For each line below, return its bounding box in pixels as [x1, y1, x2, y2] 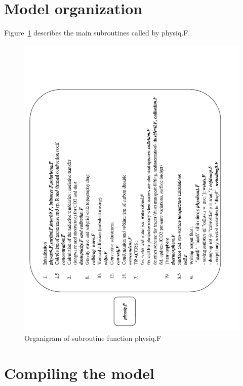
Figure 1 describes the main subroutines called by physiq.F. [4, 27, 190, 38]
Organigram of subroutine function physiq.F [24, 333, 161, 343]
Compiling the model [4, 362, 154, 383]
